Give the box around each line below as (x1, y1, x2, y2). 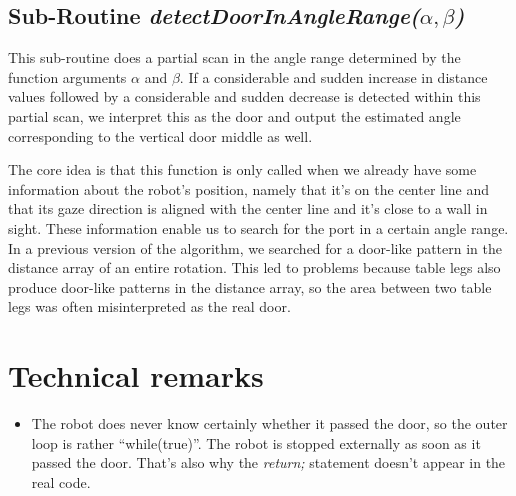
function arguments (8, 66, 127, 87)
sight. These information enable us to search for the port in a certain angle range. (8, 217, 509, 238)
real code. (31, 471, 91, 492)
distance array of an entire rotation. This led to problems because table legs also (8, 257, 501, 278)
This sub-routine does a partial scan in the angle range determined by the (8, 47, 461, 68)
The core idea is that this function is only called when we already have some (8, 159, 477, 180)
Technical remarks (8, 355, 264, 396)
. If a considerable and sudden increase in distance (179, 66, 488, 87)
